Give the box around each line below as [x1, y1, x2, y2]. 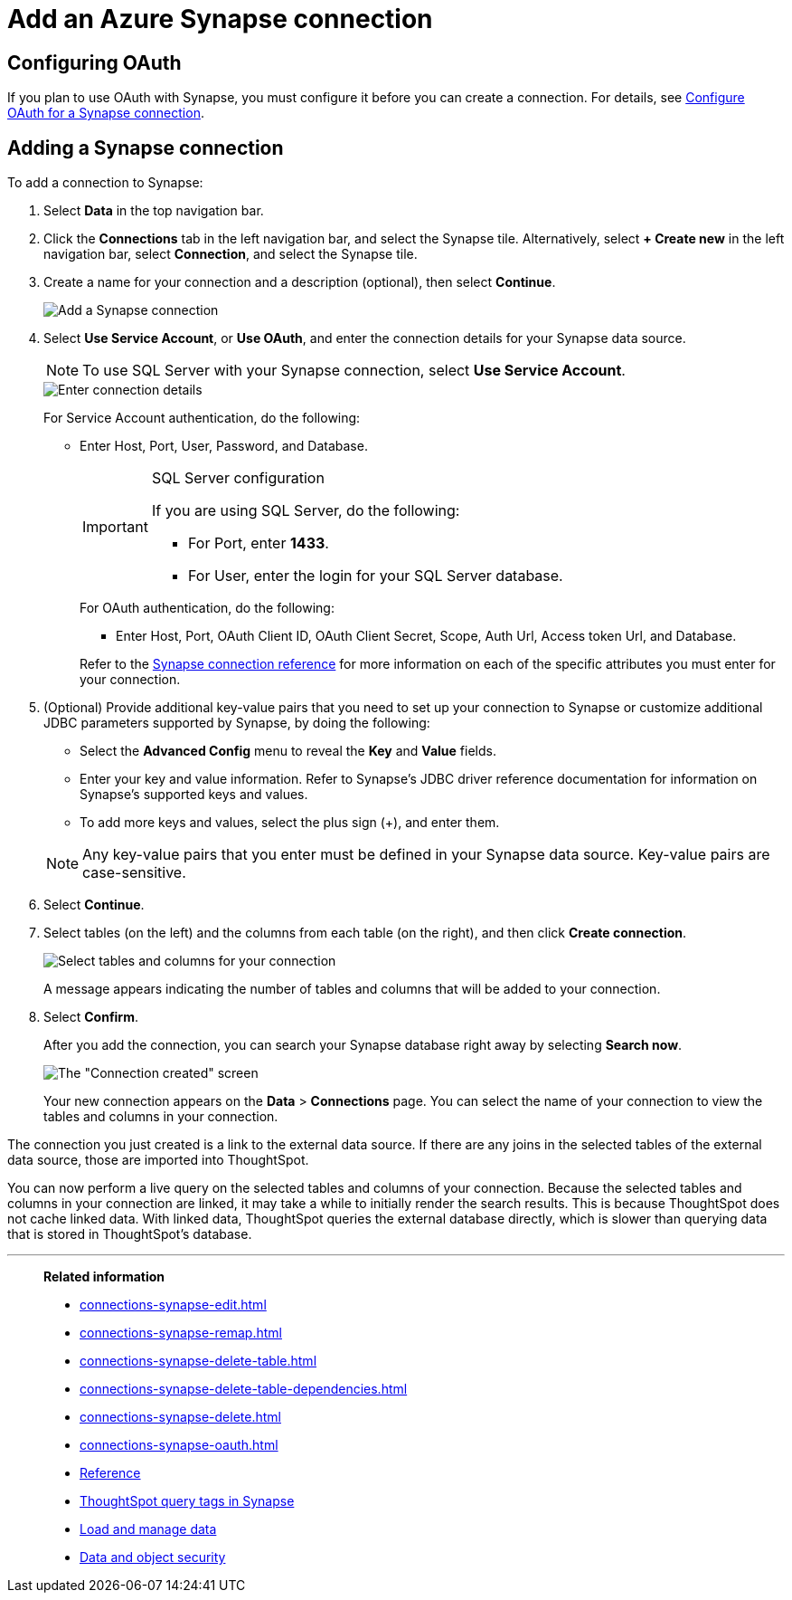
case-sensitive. [82, 863, 186, 882]
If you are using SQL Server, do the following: [151, 501, 460, 520]
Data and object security [80, 1549, 226, 1566]
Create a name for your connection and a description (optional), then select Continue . [43, 274, 556, 290]
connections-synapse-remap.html [80, 1325, 282, 1341]
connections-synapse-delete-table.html [80, 1353, 317, 1369]
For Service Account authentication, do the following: [43, 410, 361, 426]
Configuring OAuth [7, 51, 182, 74]
